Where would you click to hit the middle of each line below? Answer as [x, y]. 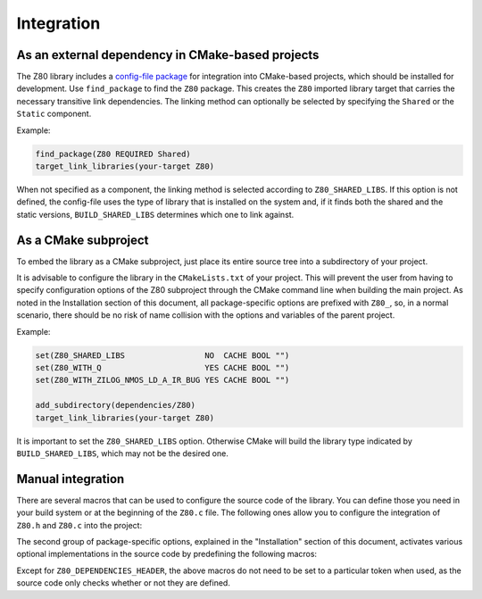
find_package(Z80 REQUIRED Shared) [113, 154]
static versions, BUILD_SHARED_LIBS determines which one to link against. [155, 214]
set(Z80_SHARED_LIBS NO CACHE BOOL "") [162, 355]
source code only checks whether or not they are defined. [124, 583]
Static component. [54, 114]
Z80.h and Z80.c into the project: [79, 525]
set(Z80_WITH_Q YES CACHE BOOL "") [162, 367]
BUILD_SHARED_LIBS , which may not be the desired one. [123, 453]
